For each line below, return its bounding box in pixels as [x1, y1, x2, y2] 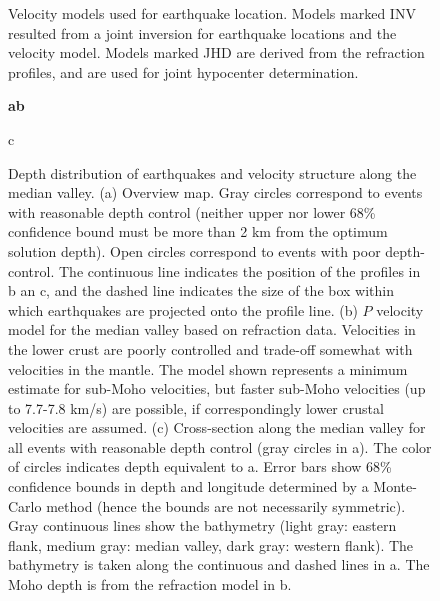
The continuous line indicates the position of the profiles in [58, 260, 421, 281]
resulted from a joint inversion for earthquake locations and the [8, 22, 397, 43]
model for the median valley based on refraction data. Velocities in [8, 319, 416, 340]
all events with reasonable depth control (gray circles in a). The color [8, 436, 432, 457]
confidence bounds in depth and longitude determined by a [8, 476, 369, 497]
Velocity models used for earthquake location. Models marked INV [8, 3, 416, 23]
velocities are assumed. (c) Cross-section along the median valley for [8, 417, 426, 438]
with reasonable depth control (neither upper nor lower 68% [8, 201, 376, 222]
